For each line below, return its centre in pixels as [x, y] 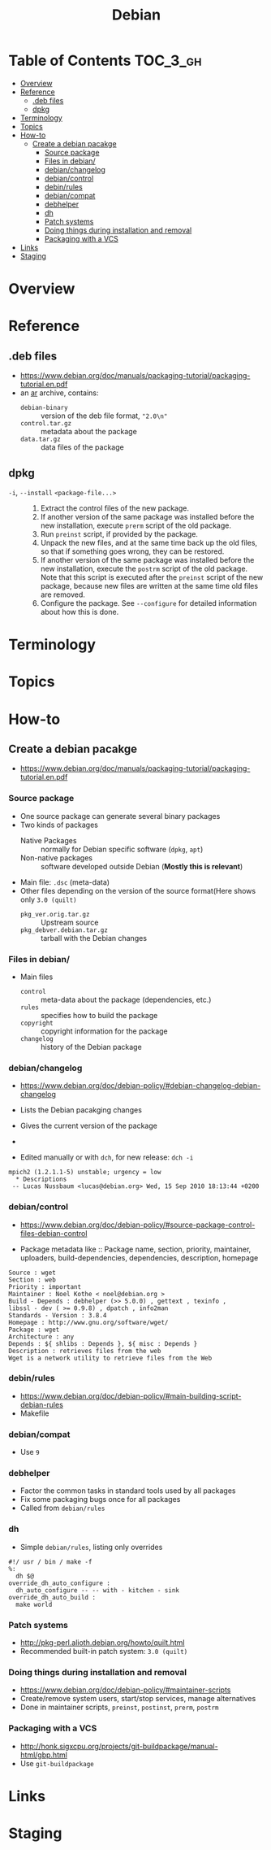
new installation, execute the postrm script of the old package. [144, 568]
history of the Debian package [91, 1047]
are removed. [62, 594]
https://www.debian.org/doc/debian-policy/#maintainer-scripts [125, 1690]
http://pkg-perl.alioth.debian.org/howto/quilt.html [102, 1642]
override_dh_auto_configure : [60, 1583]
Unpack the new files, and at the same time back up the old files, [149, 542]
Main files [37, 977]
